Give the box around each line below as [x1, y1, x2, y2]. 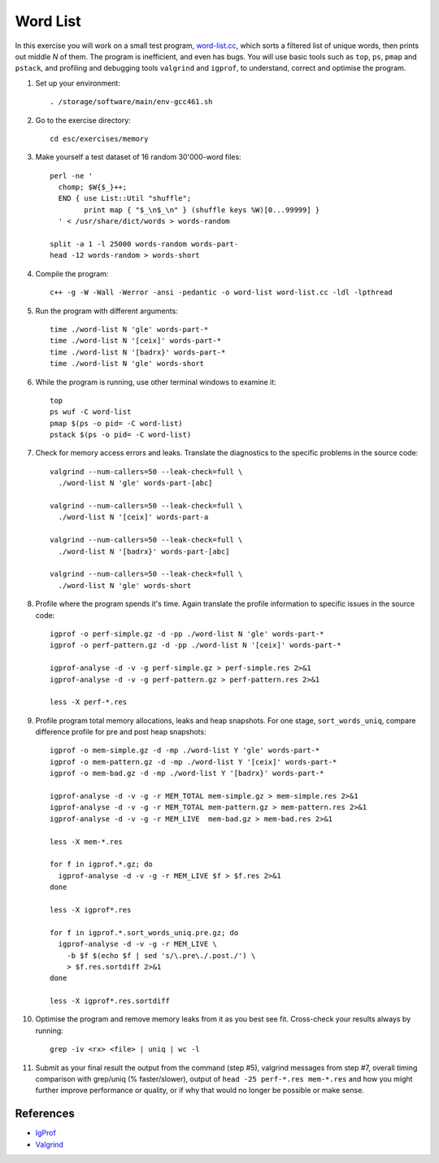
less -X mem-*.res [50, 837, 124, 846]
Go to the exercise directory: [35, 115, 132, 125]
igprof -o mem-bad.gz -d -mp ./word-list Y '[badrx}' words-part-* [50, 769, 324, 778]
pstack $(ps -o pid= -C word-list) [50, 430, 192, 439]
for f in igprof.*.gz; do [50, 860, 154, 869]
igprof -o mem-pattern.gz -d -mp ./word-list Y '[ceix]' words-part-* [50, 757, 337, 766]
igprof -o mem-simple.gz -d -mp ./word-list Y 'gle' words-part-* [50, 746, 320, 756]
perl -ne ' [50, 171, 93, 181]
